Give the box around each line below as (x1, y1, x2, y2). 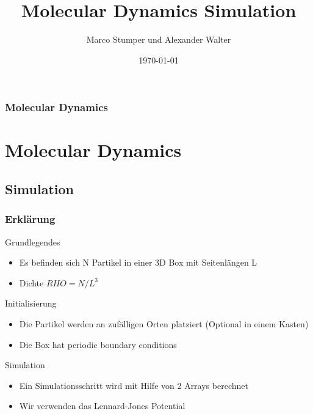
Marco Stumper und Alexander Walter (86, 33, 231, 46)
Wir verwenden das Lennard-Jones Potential (19, 399, 185, 412)
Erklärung (5, 211, 56, 227)
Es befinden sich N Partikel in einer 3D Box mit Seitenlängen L (19, 256, 257, 269)
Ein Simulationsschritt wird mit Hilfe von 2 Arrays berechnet (19, 379, 248, 391)
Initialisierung (5, 297, 57, 310)
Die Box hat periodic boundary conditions (19, 338, 177, 350)
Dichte (19, 276, 44, 289)
